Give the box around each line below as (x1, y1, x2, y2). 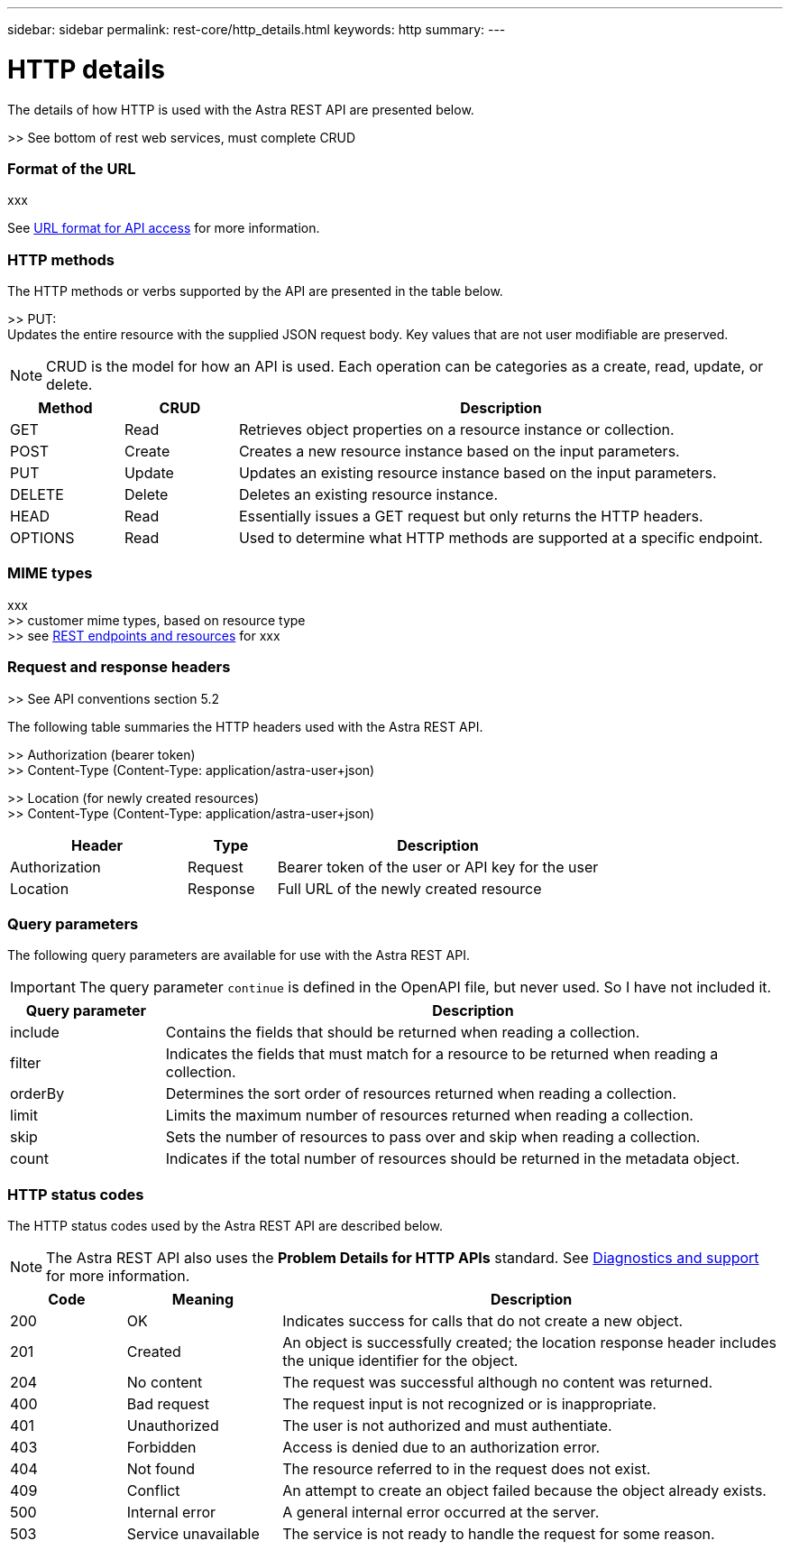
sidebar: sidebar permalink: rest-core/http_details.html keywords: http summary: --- (7, 22, 506, 37)
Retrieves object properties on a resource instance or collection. (238, 420, 675, 438)
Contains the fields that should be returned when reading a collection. (165, 1023, 640, 1042)
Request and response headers (7, 658, 231, 677)
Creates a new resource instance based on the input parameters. (238, 442, 680, 460)
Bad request (126, 1395, 209, 1413)
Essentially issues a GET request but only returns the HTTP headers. (238, 507, 703, 525)
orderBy (10, 1084, 65, 1103)
